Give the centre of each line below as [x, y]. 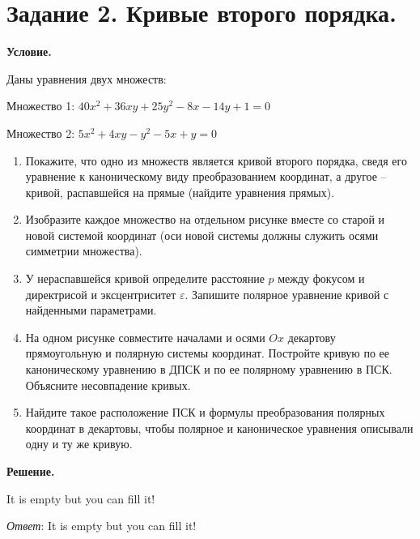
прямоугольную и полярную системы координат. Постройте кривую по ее [208, 353]
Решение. [31, 471]
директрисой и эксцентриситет [101, 294]
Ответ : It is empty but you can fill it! [102, 526]
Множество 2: [41, 133]
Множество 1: [41, 106]
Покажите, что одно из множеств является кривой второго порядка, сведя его [216, 160]
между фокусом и [321, 278]
